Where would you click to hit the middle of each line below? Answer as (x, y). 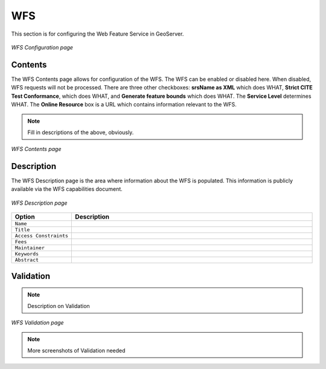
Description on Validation (59, 306)
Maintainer (30, 248)
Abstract (27, 260)
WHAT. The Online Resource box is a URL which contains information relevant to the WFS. (124, 104)
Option (25, 217)
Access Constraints (42, 236)
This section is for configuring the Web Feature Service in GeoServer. (97, 34)
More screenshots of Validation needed (77, 350)
